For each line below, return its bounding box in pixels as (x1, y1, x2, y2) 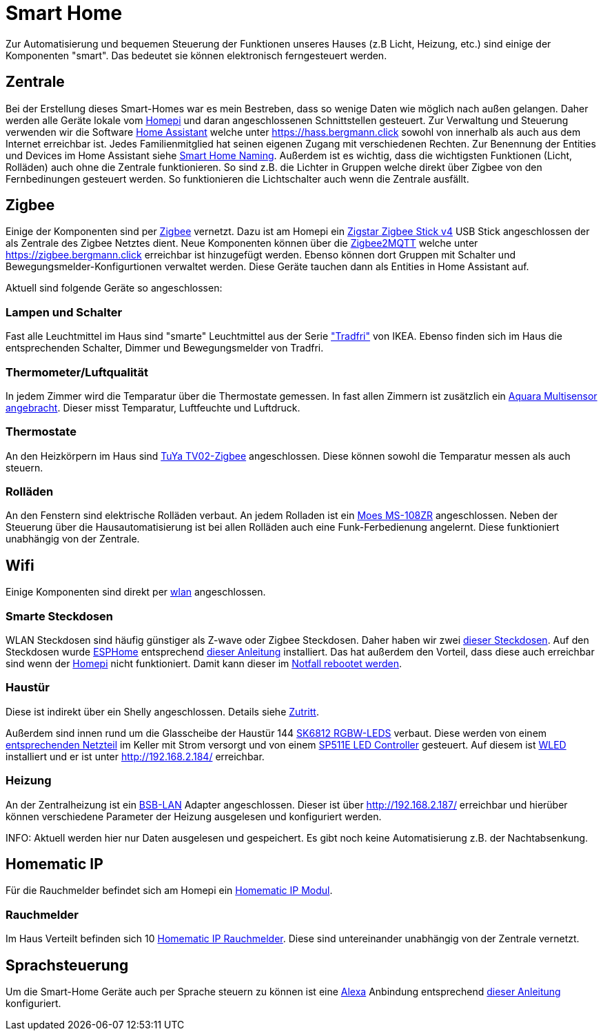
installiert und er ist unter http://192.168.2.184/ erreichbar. (6, 750, 265, 762)
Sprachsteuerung (6, 956, 129, 974)
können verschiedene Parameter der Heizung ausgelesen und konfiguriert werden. (6, 810, 382, 822)
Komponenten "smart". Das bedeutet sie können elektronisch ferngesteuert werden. (6, 49, 387, 61)
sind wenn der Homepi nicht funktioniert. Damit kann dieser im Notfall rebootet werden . (6, 658, 402, 670)
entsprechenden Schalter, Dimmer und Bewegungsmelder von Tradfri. (6, 342, 324, 354)
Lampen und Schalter (6, 305, 123, 319)
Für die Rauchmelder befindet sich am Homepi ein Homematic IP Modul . (6, 884, 333, 897)
